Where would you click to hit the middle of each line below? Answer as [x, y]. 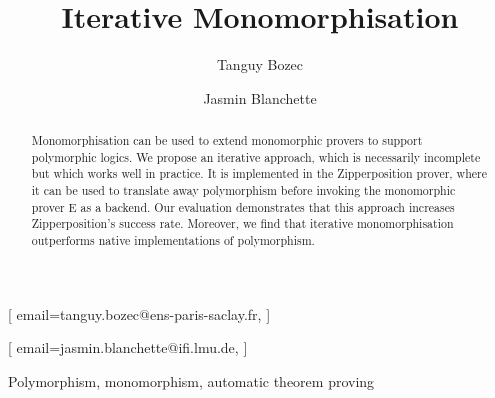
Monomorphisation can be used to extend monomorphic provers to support [227, 140]
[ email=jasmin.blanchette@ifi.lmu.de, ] [128, 347]
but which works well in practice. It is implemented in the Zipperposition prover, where [259, 173]
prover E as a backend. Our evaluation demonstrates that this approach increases [243, 206]
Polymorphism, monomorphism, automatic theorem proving [191, 380]
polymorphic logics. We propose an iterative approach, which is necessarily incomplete [256, 156]
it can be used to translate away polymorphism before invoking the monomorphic [243, 190]
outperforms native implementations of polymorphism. [173, 240]
